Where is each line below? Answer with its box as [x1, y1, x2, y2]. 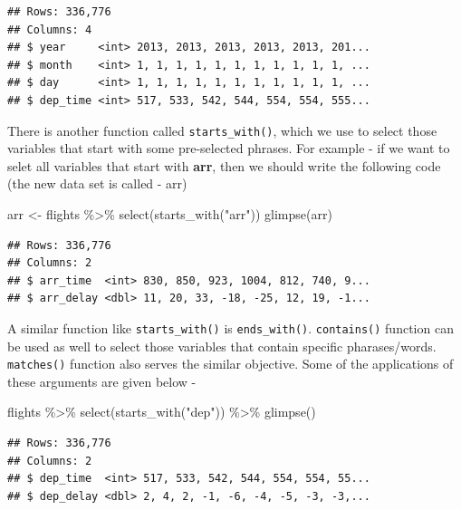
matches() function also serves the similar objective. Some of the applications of [7, 354, 454, 373]
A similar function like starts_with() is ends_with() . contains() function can [7, 318, 454, 337]
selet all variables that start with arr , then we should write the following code [7, 156, 441, 175]
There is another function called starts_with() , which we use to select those [7, 120, 437, 140]
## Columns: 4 [7, 23, 92, 36]
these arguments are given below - [7, 371, 197, 390]
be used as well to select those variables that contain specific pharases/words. [7, 336, 437, 355]
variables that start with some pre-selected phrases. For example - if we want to [7, 139, 450, 158]
